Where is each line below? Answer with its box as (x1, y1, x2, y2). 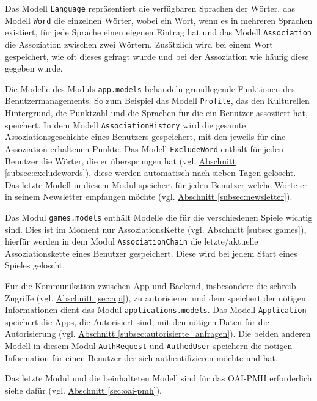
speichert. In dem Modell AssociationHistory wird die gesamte (5, 118, 246, 131)
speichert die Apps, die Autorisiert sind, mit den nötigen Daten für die (5, 315, 269, 328)
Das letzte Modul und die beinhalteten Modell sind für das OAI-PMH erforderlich (5, 372, 312, 384)
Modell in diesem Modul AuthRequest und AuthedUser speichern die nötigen (5, 339, 293, 352)
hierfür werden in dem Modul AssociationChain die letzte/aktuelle (5, 235, 258, 248)
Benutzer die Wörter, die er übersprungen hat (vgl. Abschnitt (5, 154, 236, 167)
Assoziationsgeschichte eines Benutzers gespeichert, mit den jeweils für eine (5, 130, 286, 143)
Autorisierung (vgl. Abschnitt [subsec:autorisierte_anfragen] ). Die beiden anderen (5, 327, 311, 340)
